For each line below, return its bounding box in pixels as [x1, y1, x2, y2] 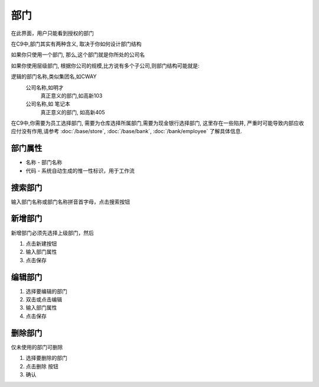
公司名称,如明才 [25, 83, 64, 91]
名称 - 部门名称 [25, 159, 63, 166]
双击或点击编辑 [25, 296, 62, 303]
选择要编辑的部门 [25, 288, 67, 295]
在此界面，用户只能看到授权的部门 [11, 30, 94, 37]
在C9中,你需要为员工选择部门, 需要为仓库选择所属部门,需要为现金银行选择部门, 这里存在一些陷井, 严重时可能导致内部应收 [11, 120, 304, 127]
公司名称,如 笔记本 [25, 101, 70, 108]
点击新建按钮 [25, 240, 57, 247]
